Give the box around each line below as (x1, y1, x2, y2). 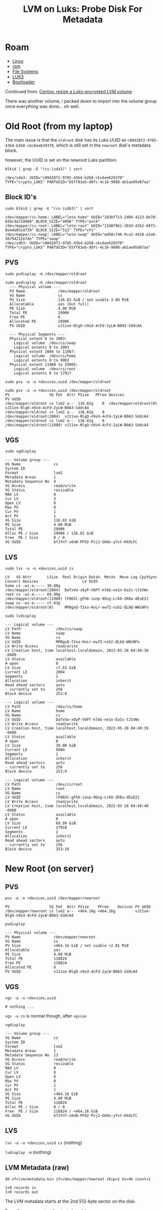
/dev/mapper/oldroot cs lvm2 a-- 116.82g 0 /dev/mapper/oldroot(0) (5, 401, 158, 406)
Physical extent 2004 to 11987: (9, 349, 76, 354)
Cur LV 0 (5, 1070, 56, 1075)
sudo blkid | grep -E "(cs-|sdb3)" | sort (5, 206, 94, 211)
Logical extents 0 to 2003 (14, 344, 69, 350)
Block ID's (5, 193, 37, 201)
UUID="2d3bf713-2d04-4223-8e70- (91, 215, 158, 220)
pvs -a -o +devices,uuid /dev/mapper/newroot (5, 896, 100, 901)
